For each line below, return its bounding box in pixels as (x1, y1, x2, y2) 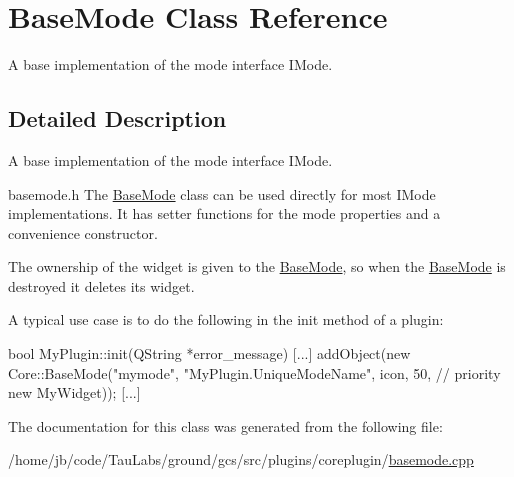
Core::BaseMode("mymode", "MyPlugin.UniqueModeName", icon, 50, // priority (8, 362, 501, 383)
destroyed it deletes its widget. (8, 275, 195, 296)
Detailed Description (8, 103, 227, 134)
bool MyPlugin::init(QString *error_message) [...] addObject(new (8, 343, 411, 364)
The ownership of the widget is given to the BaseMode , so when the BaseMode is (8, 256, 506, 277)
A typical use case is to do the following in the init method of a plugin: (8, 309, 444, 330)
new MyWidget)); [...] (8, 382, 141, 403)
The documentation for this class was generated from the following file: (8, 415, 443, 436)
